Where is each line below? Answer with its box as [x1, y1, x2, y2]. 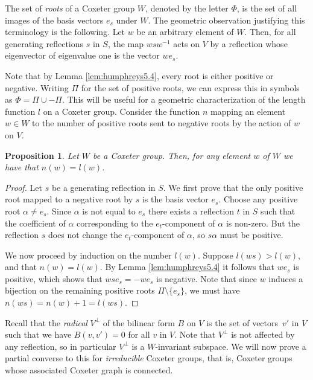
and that [5, 260, 37, 273]
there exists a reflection [148, 204, 235, 217]
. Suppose [197, 248, 233, 261]
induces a [268, 272, 303, 285]
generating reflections [5, 37, 84, 50]
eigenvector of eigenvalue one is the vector [5, 49, 160, 62]
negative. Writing [5, 81, 69, 94]
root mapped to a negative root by [5, 193, 133, 205]
